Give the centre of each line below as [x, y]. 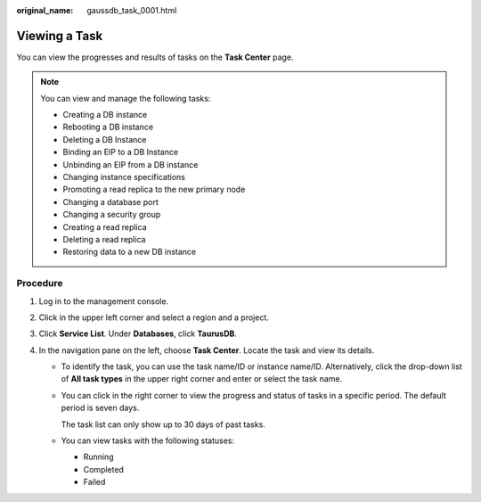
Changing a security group [112, 215]
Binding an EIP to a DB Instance [120, 152]
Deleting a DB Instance [105, 139]
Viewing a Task [60, 36]
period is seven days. [100, 408]
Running [99, 457]
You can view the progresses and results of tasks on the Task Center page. [155, 57]
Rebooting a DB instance [108, 127]
